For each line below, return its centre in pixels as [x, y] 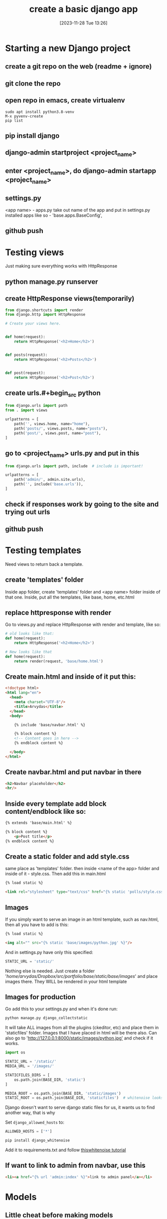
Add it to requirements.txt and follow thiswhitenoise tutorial [66, 1150]
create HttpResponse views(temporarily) [70, 299]
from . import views [27, 410]
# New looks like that [29, 652]
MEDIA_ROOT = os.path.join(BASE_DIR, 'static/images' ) [63, 1093]
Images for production [41, 997]
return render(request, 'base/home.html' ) [59, 661]
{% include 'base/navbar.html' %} [50, 725]
